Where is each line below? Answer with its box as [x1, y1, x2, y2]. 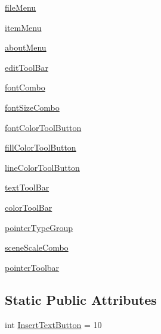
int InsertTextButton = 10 [5, 318, 102, 330]
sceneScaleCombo [5, 241, 69, 254]
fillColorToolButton [5, 141, 76, 154]
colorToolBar [5, 201, 52, 213]
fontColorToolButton [5, 121, 82, 133]
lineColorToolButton [5, 161, 80, 173]
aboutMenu [5, 41, 47, 54]
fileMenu [5, 1, 36, 13]
